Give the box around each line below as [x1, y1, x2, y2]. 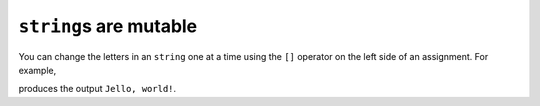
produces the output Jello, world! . [18, 83, 177, 95]
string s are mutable [18, 15, 198, 37]
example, [18, 64, 57, 76]
